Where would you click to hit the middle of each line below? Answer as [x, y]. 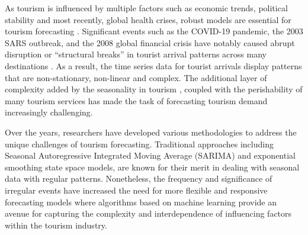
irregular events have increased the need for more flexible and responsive [136, 190]
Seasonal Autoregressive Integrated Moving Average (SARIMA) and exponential [150, 155]
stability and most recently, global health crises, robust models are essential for [148, 19]
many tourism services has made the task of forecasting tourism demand [136, 100]
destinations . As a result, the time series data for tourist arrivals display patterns [153, 65]
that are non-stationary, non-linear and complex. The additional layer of [136, 77]
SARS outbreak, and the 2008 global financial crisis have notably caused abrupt [150, 42]
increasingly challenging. [49, 112]
